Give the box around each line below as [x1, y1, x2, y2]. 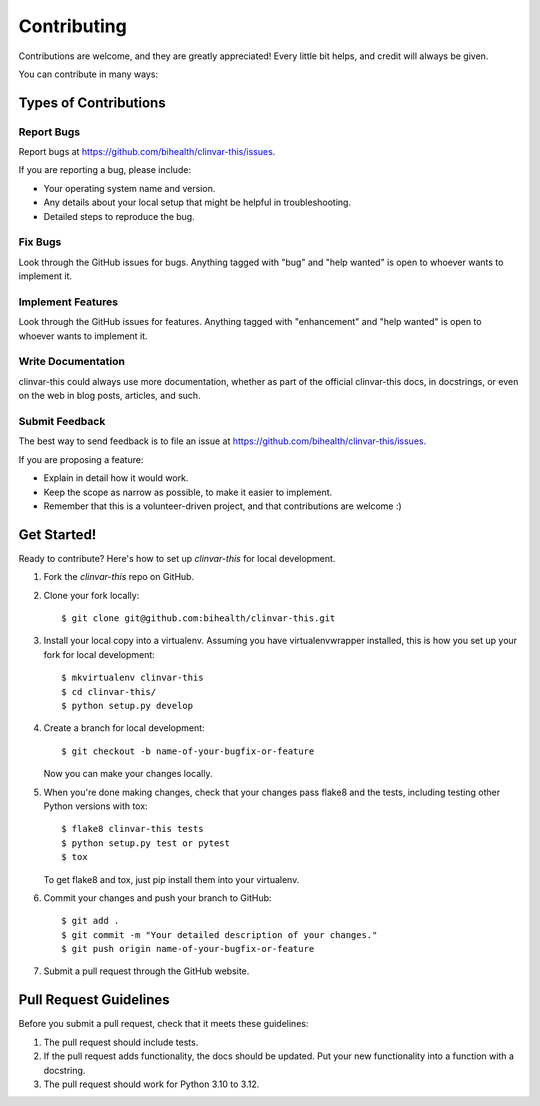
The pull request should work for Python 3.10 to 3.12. [43, 1078, 260, 1090]
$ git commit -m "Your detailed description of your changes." [61, 929, 378, 940]
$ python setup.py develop [61, 700, 194, 711]
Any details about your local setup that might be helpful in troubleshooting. [43, 196, 352, 209]
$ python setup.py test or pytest [61, 837, 230, 849]
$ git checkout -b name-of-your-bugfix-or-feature [61, 745, 315, 757]
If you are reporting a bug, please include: [18, 164, 192, 176]
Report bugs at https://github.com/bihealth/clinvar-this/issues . [18, 146, 276, 158]
